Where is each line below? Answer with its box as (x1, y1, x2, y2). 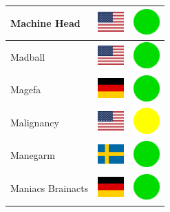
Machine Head (10, 15, 81, 30)
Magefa (10, 82, 41, 97)
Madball (10, 49, 45, 64)
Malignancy (10, 115, 59, 129)
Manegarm (10, 148, 55, 162)
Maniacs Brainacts (10, 181, 89, 195)
